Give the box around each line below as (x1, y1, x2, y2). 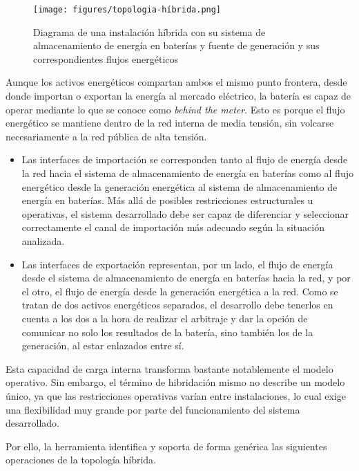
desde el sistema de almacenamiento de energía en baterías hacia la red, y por (21, 270, 351, 285)
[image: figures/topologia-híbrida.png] (33, 5, 222, 15)
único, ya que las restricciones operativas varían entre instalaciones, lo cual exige (6, 388, 346, 403)
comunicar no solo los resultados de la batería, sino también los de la (21, 324, 313, 339)
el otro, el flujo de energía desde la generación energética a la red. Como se (21, 284, 338, 298)
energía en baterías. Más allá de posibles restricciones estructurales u (21, 193, 313, 207)
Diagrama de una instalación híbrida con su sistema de (33, 24, 266, 39)
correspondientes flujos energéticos (33, 51, 179, 66)
